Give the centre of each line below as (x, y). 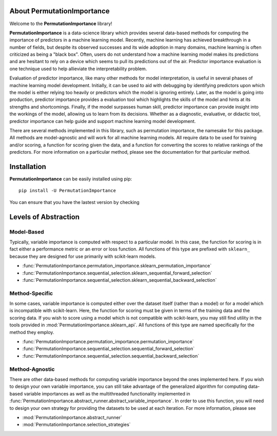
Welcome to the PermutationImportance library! (61, 24)
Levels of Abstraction (44, 217)
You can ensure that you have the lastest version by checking (74, 202)
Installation (28, 167)
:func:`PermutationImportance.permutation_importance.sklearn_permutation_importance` (117, 266)
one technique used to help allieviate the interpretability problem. (78, 69)
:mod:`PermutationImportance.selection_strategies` (76, 425)
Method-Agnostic (32, 369)
